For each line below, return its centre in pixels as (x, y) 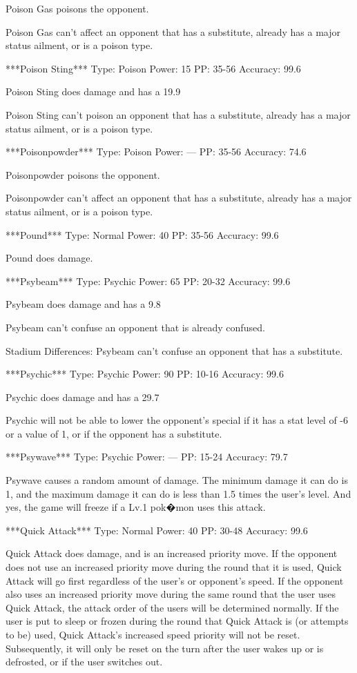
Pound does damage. (49, 258)
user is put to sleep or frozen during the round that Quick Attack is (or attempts (177, 621)
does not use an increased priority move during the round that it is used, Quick (174, 567)
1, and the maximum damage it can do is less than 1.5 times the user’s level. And (178, 493)
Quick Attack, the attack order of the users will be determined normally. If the (172, 607)
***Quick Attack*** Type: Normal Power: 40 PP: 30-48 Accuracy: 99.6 (157, 530)
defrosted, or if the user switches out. (84, 662)
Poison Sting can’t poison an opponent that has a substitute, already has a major (178, 114)
